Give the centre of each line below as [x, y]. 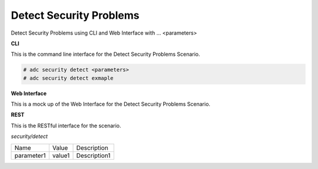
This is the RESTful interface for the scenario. [66, 126]
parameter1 [30, 156]
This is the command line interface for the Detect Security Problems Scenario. [105, 54]
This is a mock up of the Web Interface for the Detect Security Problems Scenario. [111, 104]
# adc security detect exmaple [69, 78]
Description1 [93, 156]
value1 [61, 156]
